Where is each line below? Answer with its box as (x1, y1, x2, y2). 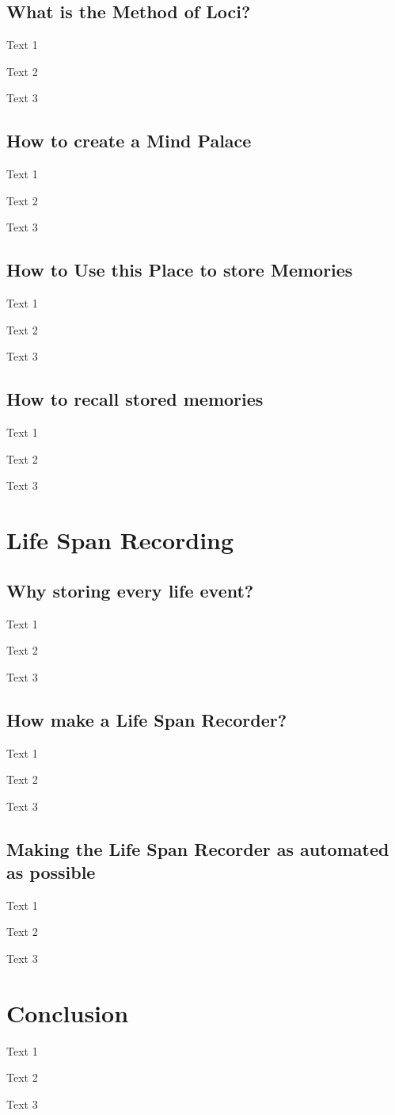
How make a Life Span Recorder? (6, 707, 287, 731)
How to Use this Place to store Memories (6, 258, 353, 282)
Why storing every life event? (6, 578, 254, 602)
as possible (6, 860, 96, 884)
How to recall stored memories (6, 387, 264, 411)
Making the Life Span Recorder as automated (6, 836, 389, 861)
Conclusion (6, 996, 129, 1029)
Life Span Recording (6, 524, 234, 556)
